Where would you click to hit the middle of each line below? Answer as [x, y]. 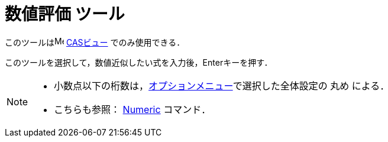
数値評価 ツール [65, 14]
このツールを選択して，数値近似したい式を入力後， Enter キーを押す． [139, 62]
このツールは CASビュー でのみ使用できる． [95, 42]
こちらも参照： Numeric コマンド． [132, 109]
